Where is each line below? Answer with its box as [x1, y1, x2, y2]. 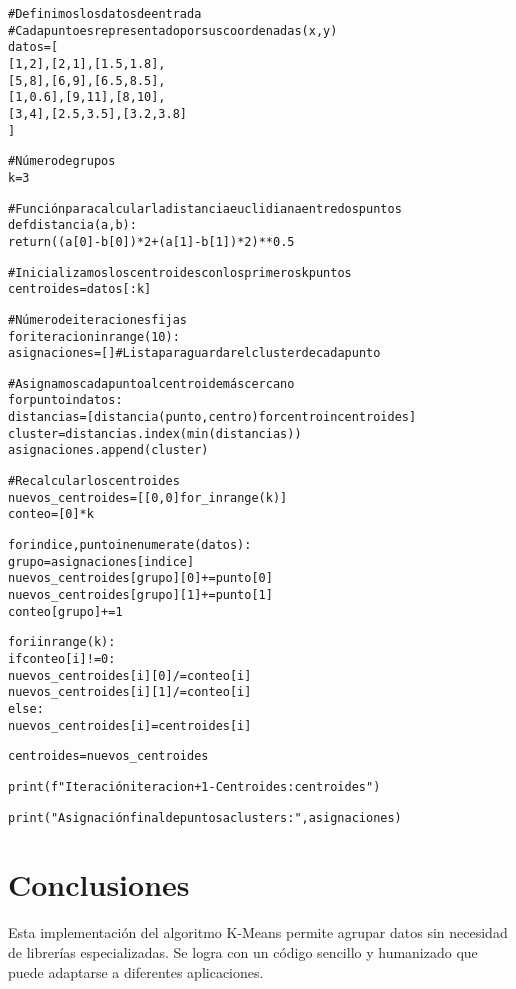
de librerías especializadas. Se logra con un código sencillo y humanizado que [8, 941, 478, 962]
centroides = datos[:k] [8, 282, 152, 297]
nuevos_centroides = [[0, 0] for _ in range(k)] [8, 490, 288, 505]
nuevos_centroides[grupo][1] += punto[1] [8, 588, 273, 603]
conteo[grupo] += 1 [8, 604, 123, 619]
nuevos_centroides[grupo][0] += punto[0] [8, 571, 273, 586]
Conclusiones [8, 864, 190, 905]
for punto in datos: [8, 393, 123, 408]
